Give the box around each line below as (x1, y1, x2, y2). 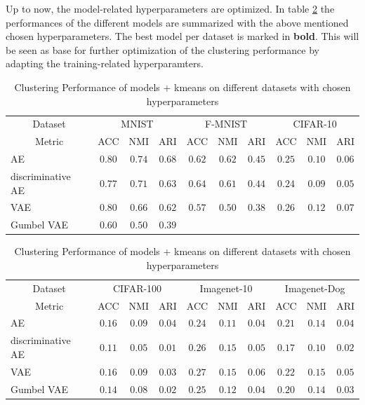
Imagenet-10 (199, 280, 253, 295)
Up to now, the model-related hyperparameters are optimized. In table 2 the (6, 1, 335, 15)
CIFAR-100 (112, 280, 162, 295)
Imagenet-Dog (284, 280, 345, 295)
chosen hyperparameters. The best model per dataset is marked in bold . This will (6, 29, 359, 43)
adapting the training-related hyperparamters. (6, 56, 204, 71)
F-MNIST (205, 116, 248, 131)
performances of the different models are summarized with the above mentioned (6, 15, 349, 29)
